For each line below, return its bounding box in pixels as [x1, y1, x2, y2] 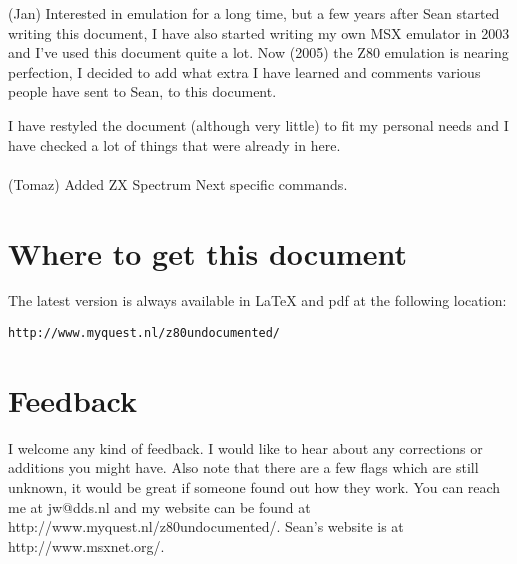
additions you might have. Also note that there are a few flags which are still [8, 457, 479, 478]
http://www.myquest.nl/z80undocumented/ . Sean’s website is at [8, 516, 404, 537]
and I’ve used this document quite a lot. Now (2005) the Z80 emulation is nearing [8, 42, 509, 63]
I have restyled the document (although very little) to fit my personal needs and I [8, 114, 509, 135]
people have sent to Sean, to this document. [8, 81, 277, 102]
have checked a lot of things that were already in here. [8, 134, 341, 155]
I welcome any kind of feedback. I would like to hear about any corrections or [8, 437, 483, 458]
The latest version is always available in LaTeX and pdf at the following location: [8, 290, 507, 311]
